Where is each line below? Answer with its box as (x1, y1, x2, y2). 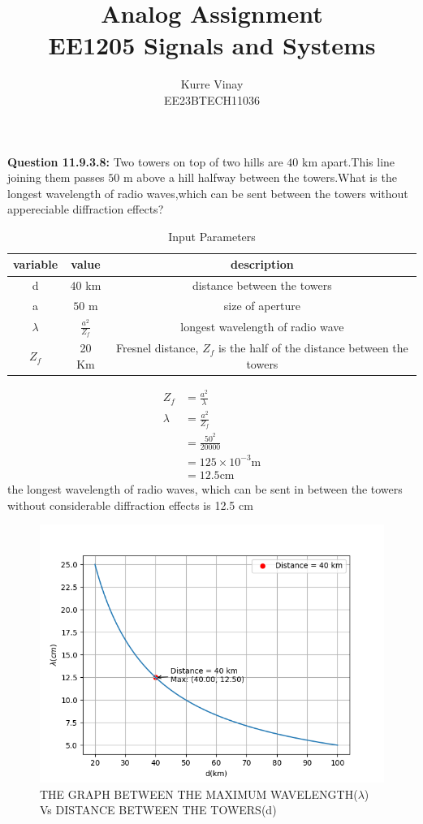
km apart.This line (302, 153, 395, 170)
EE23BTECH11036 (163, 91, 261, 108)
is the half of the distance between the (218, 339, 408, 356)
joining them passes (7, 169, 105, 186)
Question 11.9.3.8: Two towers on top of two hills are (7, 153, 283, 170)
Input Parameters (168, 227, 256, 244)
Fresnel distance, (115, 339, 199, 356)
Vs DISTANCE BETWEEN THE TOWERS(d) (40, 801, 277, 818)
